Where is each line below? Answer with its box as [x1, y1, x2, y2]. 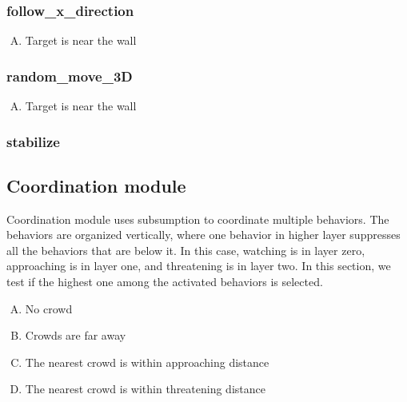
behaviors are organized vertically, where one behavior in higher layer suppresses [6, 226, 401, 243]
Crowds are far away [25, 327, 126, 344]
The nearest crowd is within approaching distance [25, 353, 269, 370]
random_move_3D [6, 66, 133, 86]
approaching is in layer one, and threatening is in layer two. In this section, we [6, 257, 391, 274]
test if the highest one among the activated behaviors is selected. [6, 273, 323, 290]
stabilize [6, 131, 60, 151]
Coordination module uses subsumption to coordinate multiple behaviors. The [6, 210, 389, 227]
